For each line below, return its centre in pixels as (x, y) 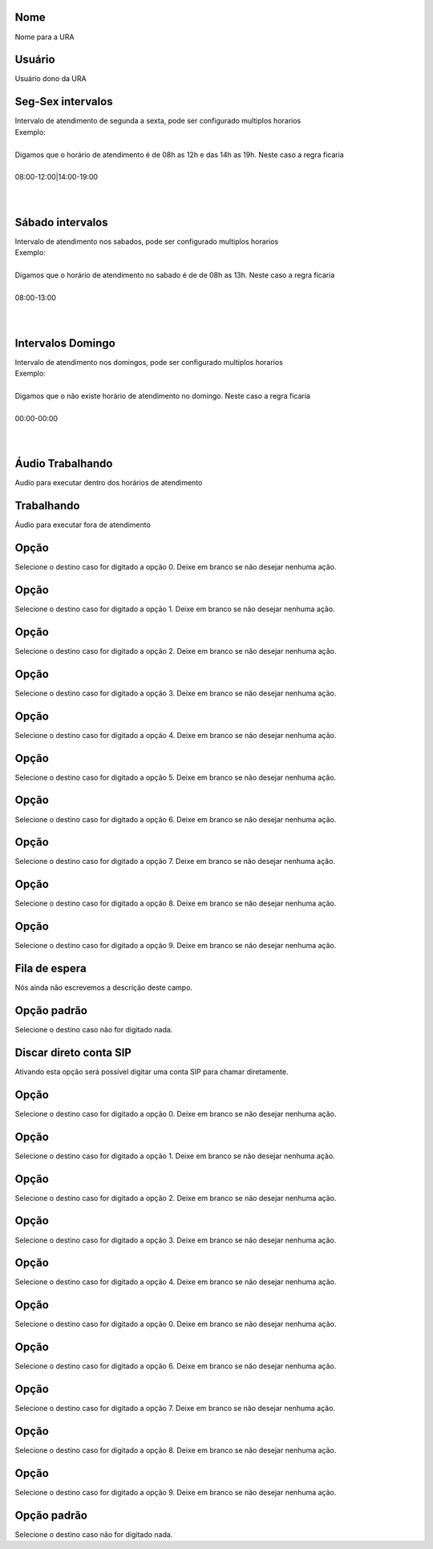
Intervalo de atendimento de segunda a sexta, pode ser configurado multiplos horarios (158, 121)
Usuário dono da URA (51, 79)
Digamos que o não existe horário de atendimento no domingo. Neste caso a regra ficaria (162, 395)
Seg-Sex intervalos (64, 101)
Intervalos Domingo (65, 343)
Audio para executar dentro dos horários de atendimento (109, 483)
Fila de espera (51, 969)
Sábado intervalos (61, 222)
